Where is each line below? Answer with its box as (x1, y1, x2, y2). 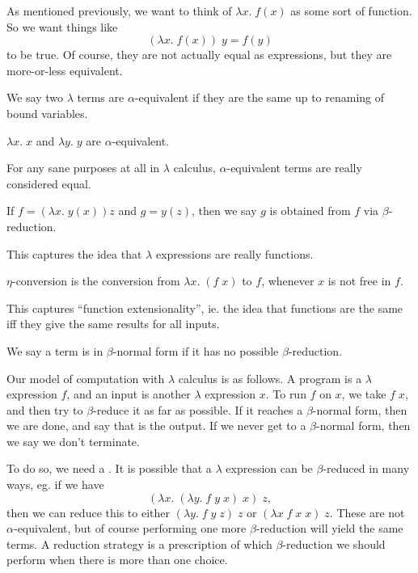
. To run (265, 386, 306, 402)
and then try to (6, 401, 83, 418)
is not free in (327, 272, 391, 289)
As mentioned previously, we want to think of (6, 2, 232, 19)
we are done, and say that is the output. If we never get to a (6, 417, 306, 434)
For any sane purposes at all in (6, 159, 160, 176)
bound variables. (6, 104, 88, 121)
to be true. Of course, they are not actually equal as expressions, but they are (6, 46, 392, 63)
